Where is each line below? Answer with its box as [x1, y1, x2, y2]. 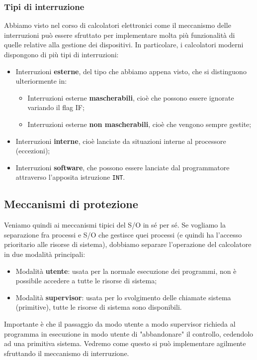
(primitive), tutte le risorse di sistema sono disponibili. [15, 302, 182, 312]
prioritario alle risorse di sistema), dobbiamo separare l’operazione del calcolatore [4, 239, 252, 249]
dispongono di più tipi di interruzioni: [4, 49, 119, 59]
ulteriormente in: [15, 76, 67, 86]
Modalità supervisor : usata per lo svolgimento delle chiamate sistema [15, 292, 231, 302]
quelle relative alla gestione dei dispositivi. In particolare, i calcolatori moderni [4, 39, 244, 50]
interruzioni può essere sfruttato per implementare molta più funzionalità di [4, 29, 235, 40]
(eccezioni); [15, 145, 50, 156]
